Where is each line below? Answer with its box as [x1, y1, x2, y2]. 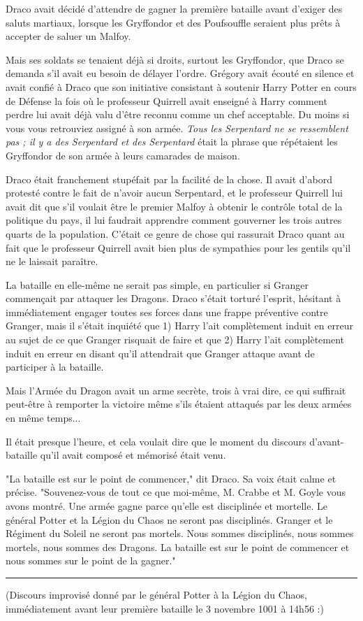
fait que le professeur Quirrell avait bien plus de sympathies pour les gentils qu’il [6, 240, 351, 255]
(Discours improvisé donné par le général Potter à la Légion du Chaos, [6, 587, 307, 601]
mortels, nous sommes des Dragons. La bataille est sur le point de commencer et [6, 539, 350, 554]
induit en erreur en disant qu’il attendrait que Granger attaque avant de [6, 345, 315, 360]
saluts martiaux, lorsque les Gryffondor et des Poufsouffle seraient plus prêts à [6, 15, 341, 29]
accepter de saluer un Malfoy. [6, 29, 131, 43]
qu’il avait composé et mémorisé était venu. [40, 448, 226, 462]
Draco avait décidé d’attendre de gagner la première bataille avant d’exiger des [6, 1, 343, 15]
